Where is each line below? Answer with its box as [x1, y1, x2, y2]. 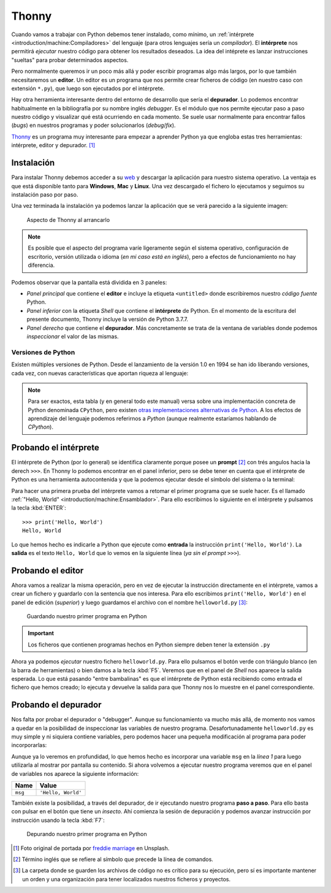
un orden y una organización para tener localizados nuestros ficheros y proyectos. [22, 875, 231, 883]
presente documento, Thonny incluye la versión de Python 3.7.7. [26, 316, 188, 323]
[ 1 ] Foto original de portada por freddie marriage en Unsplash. [13, 844, 170, 852]
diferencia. [28, 261, 55, 269]
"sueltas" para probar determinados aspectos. [11, 56, 129, 64]
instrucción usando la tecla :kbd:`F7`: [11, 816, 105, 824]
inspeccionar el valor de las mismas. [26, 333, 119, 340]
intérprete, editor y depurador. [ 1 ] [11, 142, 96, 149]
